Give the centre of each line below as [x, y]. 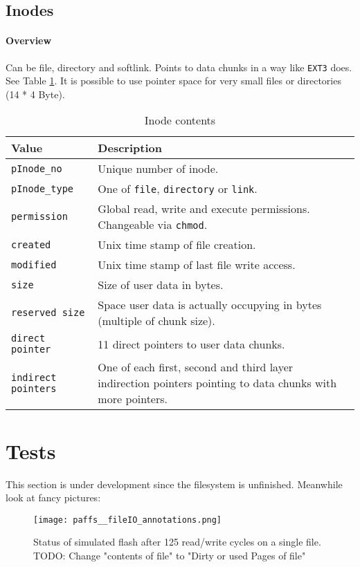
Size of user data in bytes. [161, 285]
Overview [29, 40]
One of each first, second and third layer [196, 367]
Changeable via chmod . [153, 225]
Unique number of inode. [158, 169]
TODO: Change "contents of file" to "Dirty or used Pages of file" [170, 555]
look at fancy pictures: [53, 498]
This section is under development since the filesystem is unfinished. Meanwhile [174, 484]
